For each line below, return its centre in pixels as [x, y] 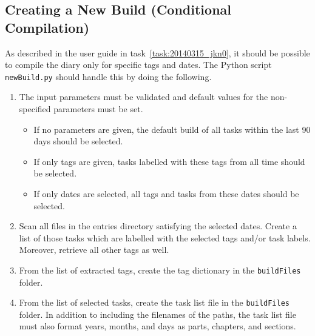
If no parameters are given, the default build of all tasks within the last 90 [172, 129]
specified [35, 109]
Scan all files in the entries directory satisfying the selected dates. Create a [158, 226]
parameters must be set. [98, 109]
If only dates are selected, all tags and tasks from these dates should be [166, 193]
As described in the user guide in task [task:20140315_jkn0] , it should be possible [157, 52]
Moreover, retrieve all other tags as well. [94, 250]
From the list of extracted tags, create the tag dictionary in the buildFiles [160, 270]
